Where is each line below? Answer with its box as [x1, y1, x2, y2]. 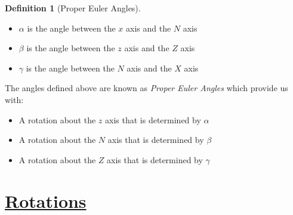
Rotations [5, 188, 87, 213]
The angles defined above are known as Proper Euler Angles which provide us [5, 82, 288, 94]
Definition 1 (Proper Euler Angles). [5, 2, 141, 14]
